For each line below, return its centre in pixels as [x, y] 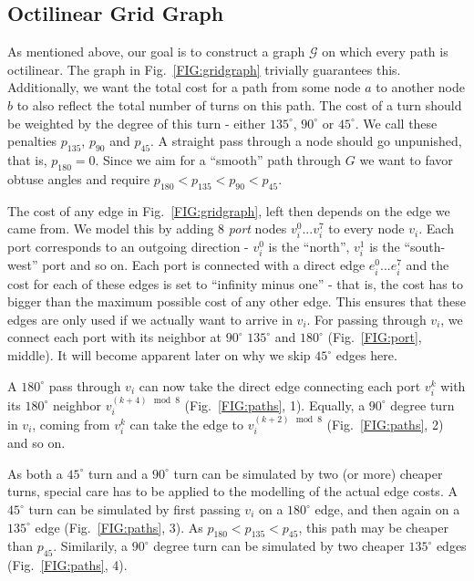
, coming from [71, 424]
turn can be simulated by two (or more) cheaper [308, 473]
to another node [420, 87]
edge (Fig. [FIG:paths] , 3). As [119, 527]
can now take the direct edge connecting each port [280, 385]
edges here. [366, 355]
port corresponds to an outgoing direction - [128, 247]
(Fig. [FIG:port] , [375, 337]
